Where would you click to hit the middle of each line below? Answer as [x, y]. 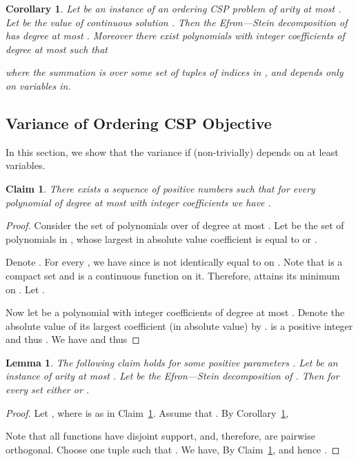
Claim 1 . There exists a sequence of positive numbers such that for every [160, 188]
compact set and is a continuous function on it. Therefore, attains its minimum [173, 275]
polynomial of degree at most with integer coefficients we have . [138, 202]
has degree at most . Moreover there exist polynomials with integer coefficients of [175, 36]
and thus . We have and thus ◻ [73, 339]
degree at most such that [57, 49]
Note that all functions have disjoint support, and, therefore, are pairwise [160, 436]
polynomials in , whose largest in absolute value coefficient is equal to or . [161, 238]
